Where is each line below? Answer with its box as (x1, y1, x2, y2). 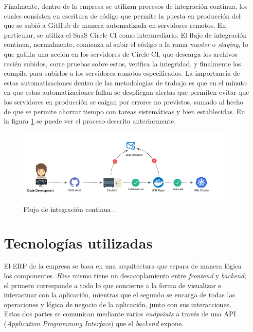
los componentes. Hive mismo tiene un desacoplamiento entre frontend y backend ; (4, 270, 246, 281)
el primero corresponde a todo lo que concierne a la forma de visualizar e (4, 280, 221, 290)
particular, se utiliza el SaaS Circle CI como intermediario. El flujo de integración (4, 29, 247, 40)
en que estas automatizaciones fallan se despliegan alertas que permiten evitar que (4, 87, 249, 97)
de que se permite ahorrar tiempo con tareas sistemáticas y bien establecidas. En (4, 106, 245, 116)
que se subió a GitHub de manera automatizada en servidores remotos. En (4, 20, 226, 30)
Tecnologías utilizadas (4, 232, 153, 252)
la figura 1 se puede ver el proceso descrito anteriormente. (4, 116, 176, 126)
